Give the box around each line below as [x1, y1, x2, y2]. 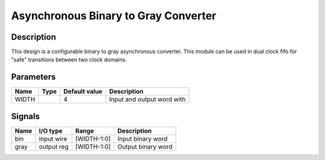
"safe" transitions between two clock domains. [11, 56, 127, 63]
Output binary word [117, 142, 173, 150]
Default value [63, 87, 103, 96]
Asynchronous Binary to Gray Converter [11, 9, 217, 22]
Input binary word [117, 134, 168, 143]
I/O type [39, 126, 63, 135]
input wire [39, 134, 67, 143]
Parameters [11, 72, 56, 82]
